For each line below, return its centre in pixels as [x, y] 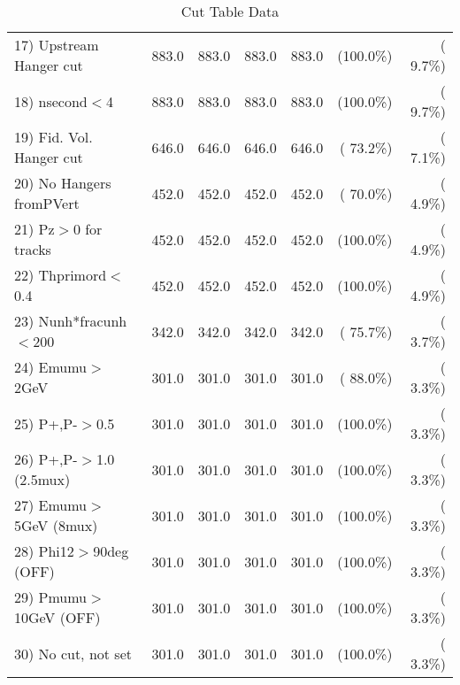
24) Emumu [51, 367]
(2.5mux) [42, 479]
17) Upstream [57, 45]
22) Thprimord [61, 275]
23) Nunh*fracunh [71, 321]
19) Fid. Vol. [54, 137]
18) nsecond [51, 101]
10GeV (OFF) [57, 617]
